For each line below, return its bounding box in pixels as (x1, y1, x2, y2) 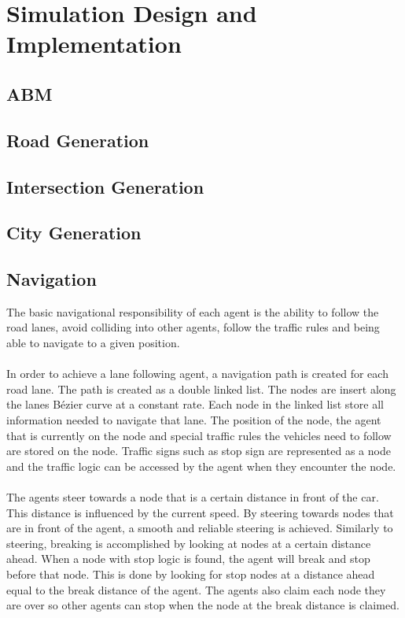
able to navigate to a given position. (6, 335, 180, 351)
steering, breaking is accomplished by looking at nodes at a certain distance (6, 535, 371, 551)
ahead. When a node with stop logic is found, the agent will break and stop (6, 550, 370, 567)
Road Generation (6, 128, 149, 152)
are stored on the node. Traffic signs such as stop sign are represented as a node (6, 442, 391, 459)
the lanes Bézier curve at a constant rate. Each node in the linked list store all (6, 396, 384, 413)
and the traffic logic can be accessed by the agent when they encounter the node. (6, 457, 396, 474)
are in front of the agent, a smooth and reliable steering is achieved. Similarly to (6, 520, 393, 536)
